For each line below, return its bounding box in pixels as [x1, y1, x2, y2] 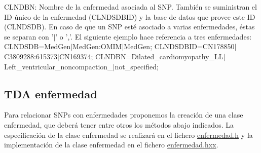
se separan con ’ [4, 31, 54, 42]
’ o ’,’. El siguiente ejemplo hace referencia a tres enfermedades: [55, 31, 252, 42]
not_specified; [115, 61, 159, 71]
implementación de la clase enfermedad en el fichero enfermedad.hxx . [4, 139, 218, 150]
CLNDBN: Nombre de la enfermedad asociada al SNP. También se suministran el [4, 2, 257, 12]
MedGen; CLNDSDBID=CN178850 [124, 41, 235, 52]
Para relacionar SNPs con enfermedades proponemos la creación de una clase [4, 109, 243, 120]
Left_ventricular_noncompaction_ [4, 61, 113, 71]
